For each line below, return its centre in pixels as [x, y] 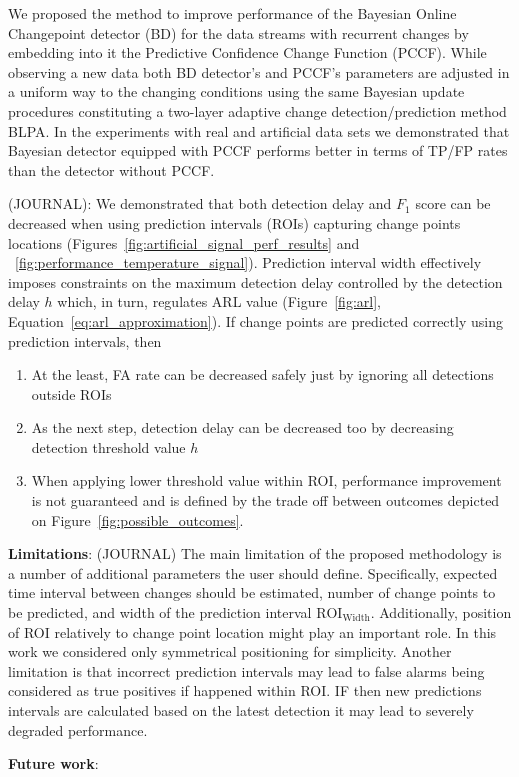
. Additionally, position [441, 612]
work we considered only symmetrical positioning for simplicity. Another [230, 651]
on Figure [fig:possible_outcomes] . [137, 519]
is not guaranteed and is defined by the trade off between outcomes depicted [265, 500]
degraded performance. [78, 729]
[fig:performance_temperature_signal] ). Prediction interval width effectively [248, 262]
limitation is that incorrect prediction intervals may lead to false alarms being [246, 670]
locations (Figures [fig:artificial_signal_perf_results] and [184, 242]
